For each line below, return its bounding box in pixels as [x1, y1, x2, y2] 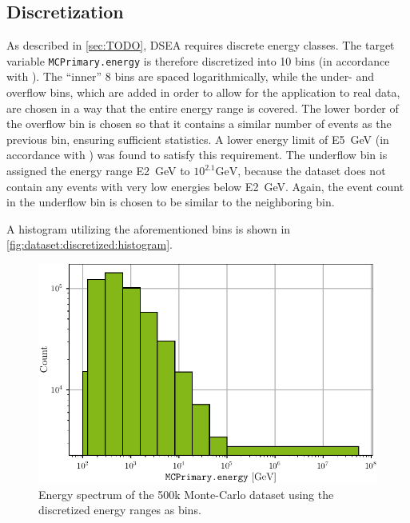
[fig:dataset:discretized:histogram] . [6, 236, 173, 253]
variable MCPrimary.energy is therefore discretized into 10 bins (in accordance [6, 52, 390, 69]
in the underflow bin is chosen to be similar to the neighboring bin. [6, 194, 335, 210]
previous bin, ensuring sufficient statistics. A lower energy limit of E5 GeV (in [6, 130, 389, 147]
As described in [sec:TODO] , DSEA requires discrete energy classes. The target [6, 37, 395, 54]
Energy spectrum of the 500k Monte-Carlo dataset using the [38, 485, 334, 502]
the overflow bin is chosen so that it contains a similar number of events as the [6, 115, 392, 132]
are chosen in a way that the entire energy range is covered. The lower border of [6, 99, 399, 116]
